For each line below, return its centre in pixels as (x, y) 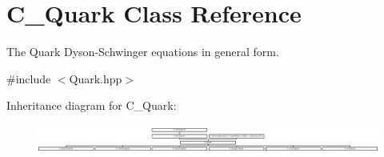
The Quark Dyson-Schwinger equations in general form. (143, 52)
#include (29, 78)
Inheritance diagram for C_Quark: (92, 105)
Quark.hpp (96, 78)
